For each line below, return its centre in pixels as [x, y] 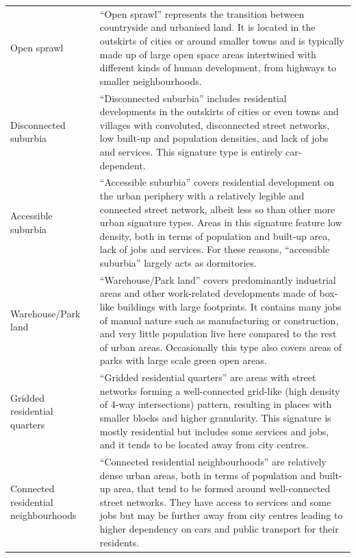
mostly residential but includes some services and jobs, [214, 431]
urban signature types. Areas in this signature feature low [221, 222]
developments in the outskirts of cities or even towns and [219, 111]
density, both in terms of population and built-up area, [215, 235]
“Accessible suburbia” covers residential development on [217, 182]
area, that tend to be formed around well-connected [222, 488]
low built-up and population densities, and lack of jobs [214, 138]
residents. [119, 542]
